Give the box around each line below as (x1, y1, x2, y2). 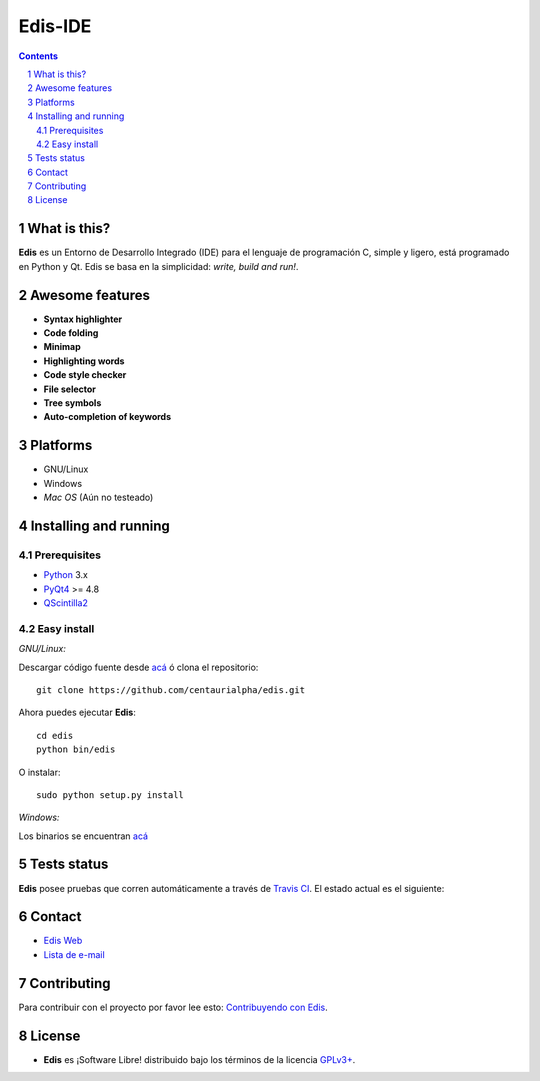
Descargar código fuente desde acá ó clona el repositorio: (18, 661, 259, 673)
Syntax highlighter (43, 313, 123, 325)
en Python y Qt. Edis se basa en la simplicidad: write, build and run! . (18, 260, 299, 272)
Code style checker (43, 369, 127, 381)
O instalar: (18, 766, 61, 778)
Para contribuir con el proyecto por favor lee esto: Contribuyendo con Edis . (18, 1001, 329, 1013)
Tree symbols (43, 397, 102, 409)
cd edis (36, 730, 74, 741)
